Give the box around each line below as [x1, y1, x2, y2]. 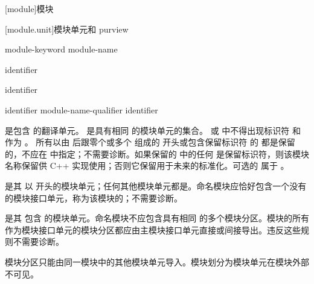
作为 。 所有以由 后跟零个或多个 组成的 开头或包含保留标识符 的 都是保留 [5, 136, 295, 148]
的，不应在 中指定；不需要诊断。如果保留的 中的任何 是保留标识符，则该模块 [5, 147, 309, 160]
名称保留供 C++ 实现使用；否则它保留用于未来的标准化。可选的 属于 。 [5, 159, 289, 172]
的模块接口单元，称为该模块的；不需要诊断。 [5, 191, 182, 204]
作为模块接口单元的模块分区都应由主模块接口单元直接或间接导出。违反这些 [5, 223, 301, 236]
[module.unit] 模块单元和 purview [5, 22, 129, 35]
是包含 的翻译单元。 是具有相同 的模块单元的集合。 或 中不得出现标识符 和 [5, 124, 301, 136]
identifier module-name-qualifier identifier [5, 103, 158, 116]
